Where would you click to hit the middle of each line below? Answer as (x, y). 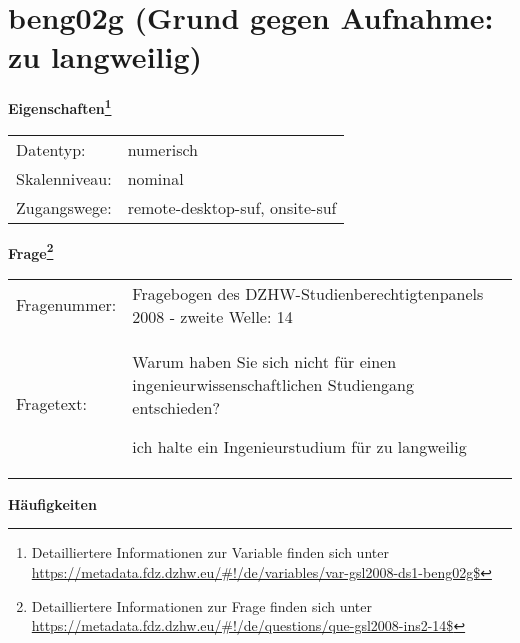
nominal (155, 178)
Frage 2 (31, 251)
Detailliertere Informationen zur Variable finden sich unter (210, 552)
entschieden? (176, 407)
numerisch (162, 149)
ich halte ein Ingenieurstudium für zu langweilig (299, 446)
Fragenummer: (66, 305)
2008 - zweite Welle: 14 (212, 316)
